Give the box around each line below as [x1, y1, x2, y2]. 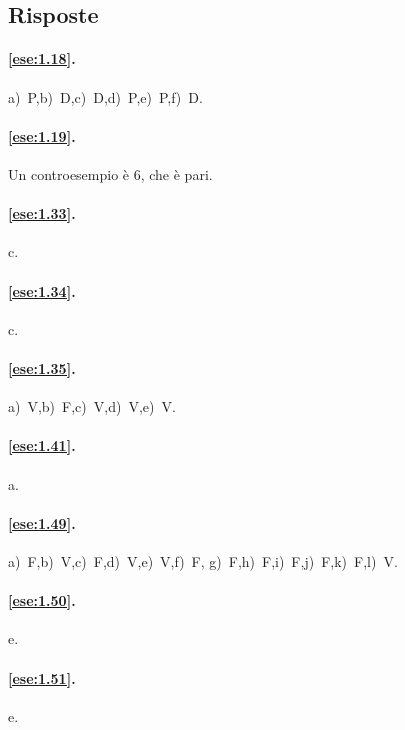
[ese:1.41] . [8, 435, 76, 456]
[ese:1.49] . [8, 512, 76, 533]
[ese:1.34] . [8, 280, 76, 301]
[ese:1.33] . [8, 203, 76, 224]
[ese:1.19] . [8, 125, 76, 146]
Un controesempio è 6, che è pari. [8, 163, 213, 184]
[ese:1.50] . [8, 590, 76, 611]
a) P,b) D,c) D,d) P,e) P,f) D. [8, 86, 203, 107]
